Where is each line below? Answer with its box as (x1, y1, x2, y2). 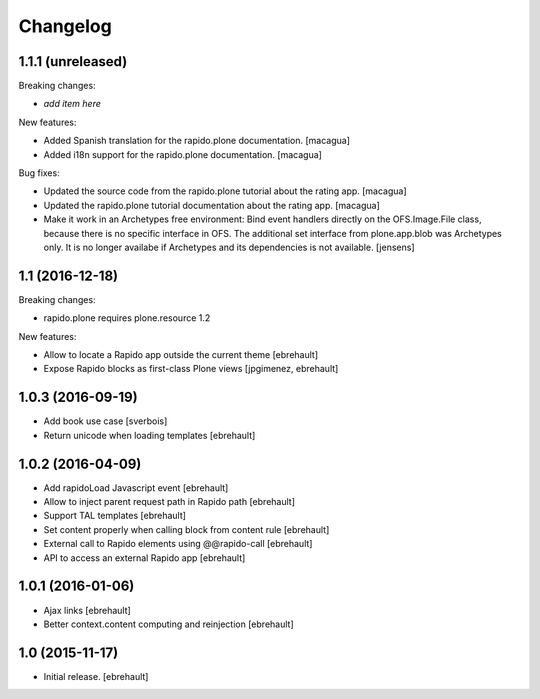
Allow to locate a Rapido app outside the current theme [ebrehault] (43, 349, 319, 361)
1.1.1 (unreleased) (18, 53, 128, 70)
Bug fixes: (18, 167, 60, 179)
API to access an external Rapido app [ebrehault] (43, 551, 246, 564)
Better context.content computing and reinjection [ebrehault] (43, 618, 294, 630)
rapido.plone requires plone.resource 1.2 (43, 312, 211, 324)
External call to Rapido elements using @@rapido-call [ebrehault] (43, 538, 313, 550)
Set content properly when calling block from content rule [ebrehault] (43, 523, 330, 535)
